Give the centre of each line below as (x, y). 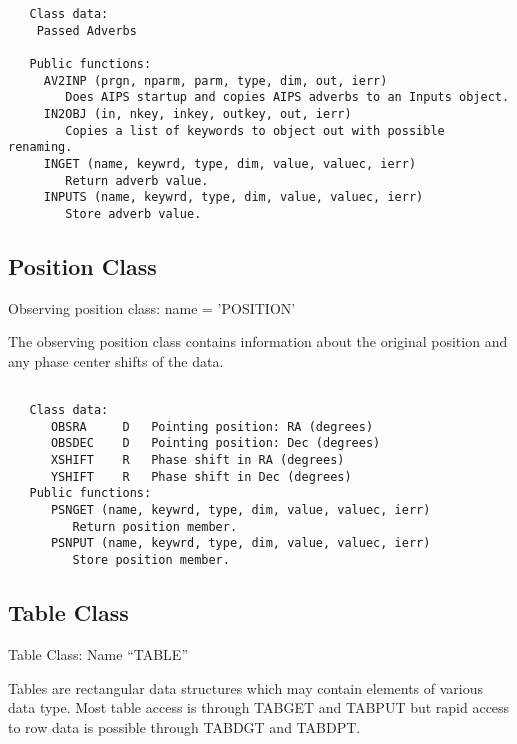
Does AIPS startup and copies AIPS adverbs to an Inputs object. (287, 97)
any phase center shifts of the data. (116, 360)
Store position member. (151, 560)
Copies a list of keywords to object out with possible (255, 130)
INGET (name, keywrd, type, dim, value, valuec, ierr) (230, 163)
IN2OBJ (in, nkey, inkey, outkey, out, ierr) (197, 113)
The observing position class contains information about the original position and (258, 341)
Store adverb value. (133, 213)
